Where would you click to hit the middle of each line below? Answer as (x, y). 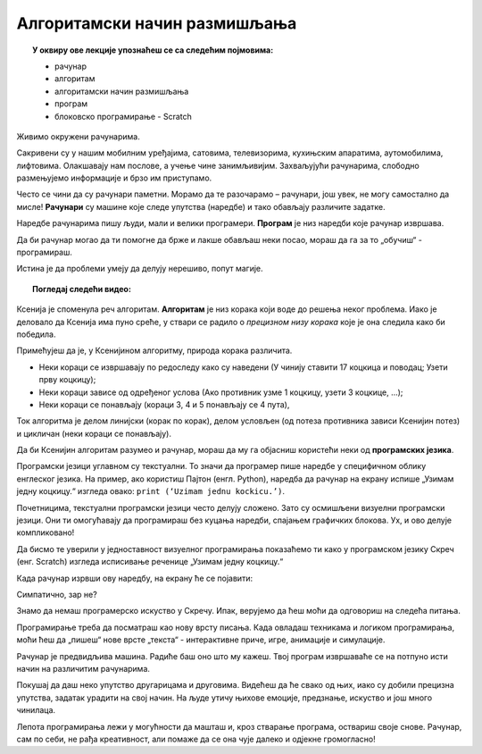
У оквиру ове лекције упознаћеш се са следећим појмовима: (153, 50)
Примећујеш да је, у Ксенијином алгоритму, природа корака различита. (154, 351)
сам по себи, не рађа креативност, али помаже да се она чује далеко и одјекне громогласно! (196, 739)
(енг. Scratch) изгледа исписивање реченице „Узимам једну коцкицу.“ (150, 562)
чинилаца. (36, 710)
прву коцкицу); (67, 380)
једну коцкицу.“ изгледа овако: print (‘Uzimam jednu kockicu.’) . (151, 491)
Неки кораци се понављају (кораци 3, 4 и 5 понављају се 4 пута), (164, 404)
